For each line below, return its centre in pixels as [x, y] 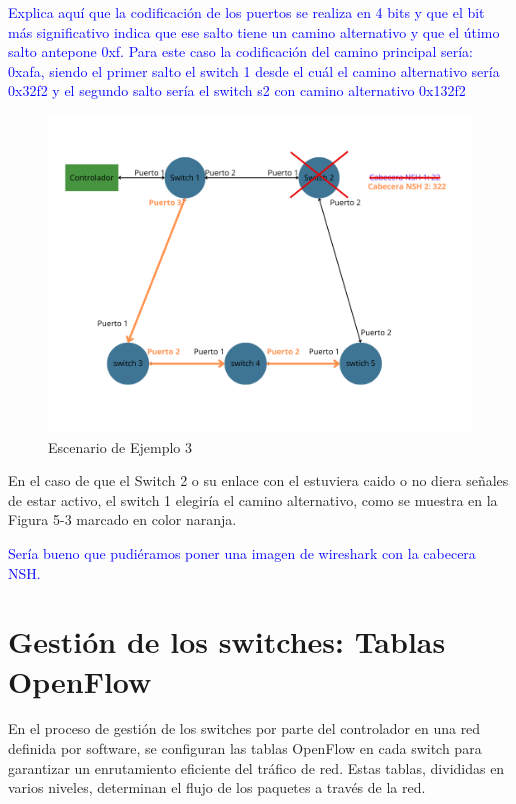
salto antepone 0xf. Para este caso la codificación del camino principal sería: [240, 51]
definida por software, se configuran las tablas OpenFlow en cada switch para [245, 748]
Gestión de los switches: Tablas [227, 641]
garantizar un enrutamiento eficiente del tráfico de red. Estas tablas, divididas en [256, 767]
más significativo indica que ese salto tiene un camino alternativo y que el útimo [254, 31]
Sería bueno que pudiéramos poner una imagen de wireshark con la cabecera [242, 552]
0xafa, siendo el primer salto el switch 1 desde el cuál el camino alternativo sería [254, 70]
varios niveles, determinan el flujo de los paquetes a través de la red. [217, 787]
